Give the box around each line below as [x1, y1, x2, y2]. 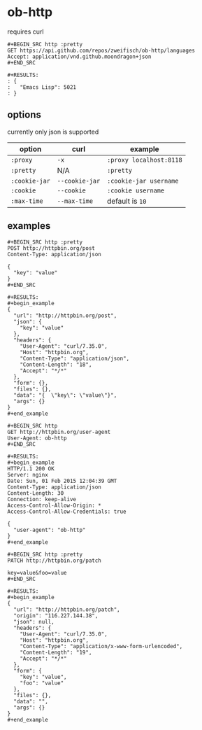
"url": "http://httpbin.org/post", [13, 312, 117, 319]
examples [7, 220, 51, 232]
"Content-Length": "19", [20, 649, 92, 656]
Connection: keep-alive [7, 496, 77, 503]
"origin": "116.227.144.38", [13, 612, 99, 619]
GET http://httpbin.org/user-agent [7, 428, 111, 435]
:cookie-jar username [107, 176, 179, 185]
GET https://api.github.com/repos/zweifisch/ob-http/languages [7, 47, 196, 54]
